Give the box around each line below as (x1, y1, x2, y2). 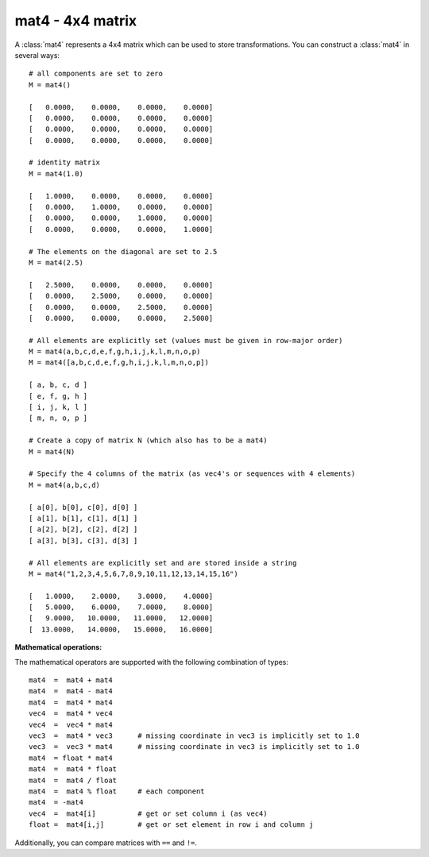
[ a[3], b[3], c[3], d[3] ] (29, 536, 138, 545)
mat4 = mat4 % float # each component (29, 786, 206, 796)
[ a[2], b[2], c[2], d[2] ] (29, 525, 138, 534)
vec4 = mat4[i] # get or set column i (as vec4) (29, 809, 268, 818)
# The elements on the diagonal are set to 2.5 (29, 247, 218, 256)
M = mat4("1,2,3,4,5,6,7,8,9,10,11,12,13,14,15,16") (29, 569, 238, 578)
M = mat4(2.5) (29, 258, 83, 267)
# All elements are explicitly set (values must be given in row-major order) (29, 336, 343, 345)
